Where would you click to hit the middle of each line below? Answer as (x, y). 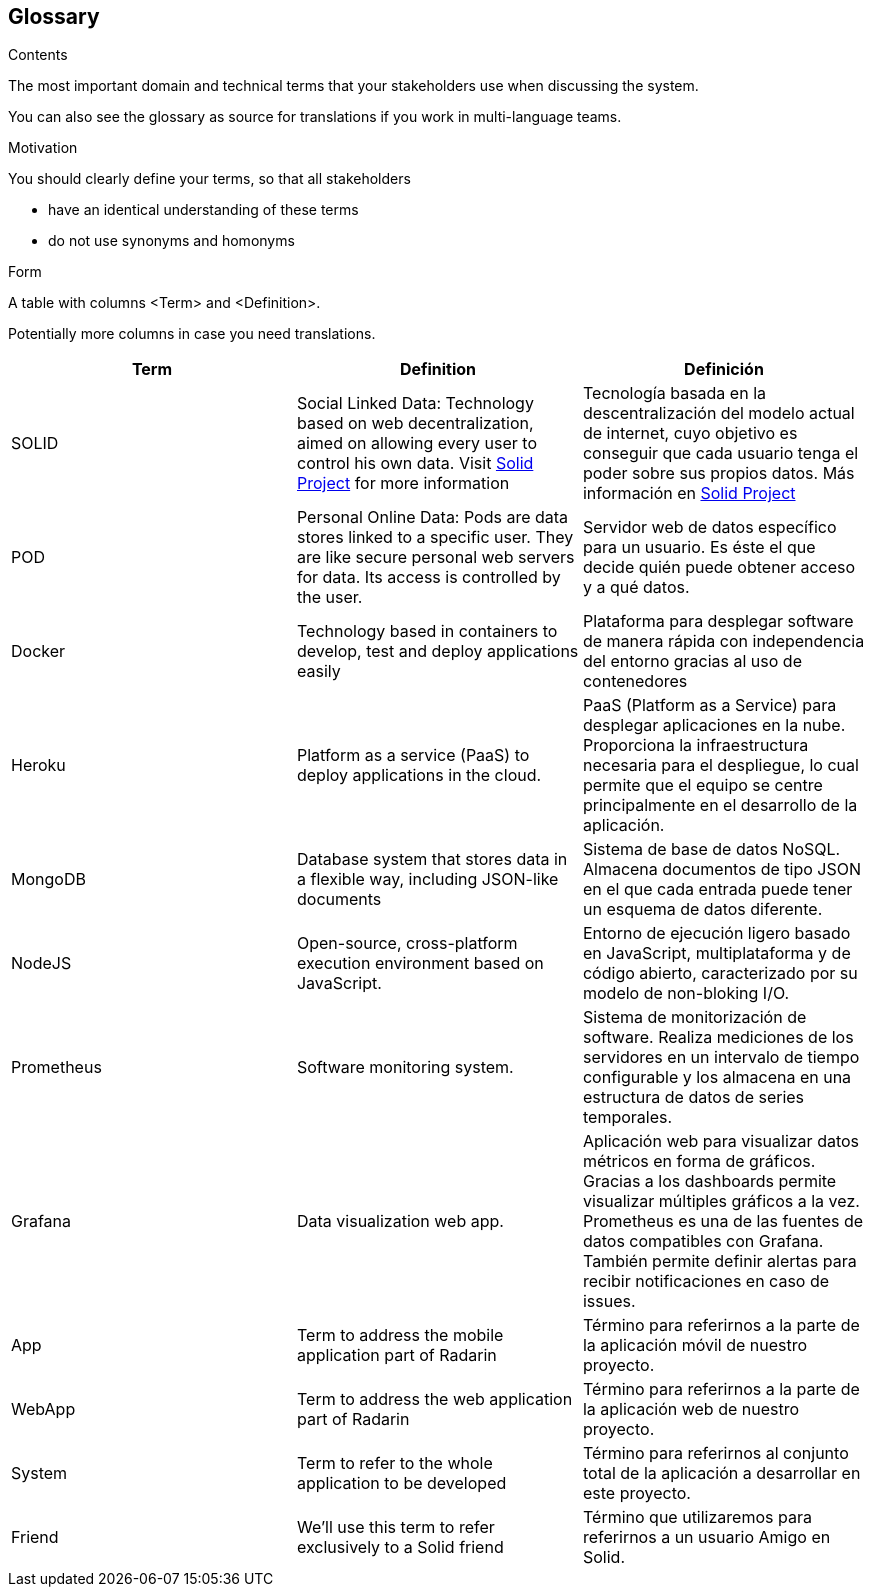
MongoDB (48, 879)
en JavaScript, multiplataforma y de (716, 953)
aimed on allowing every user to (417, 443)
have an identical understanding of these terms (203, 210)
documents (339, 899)
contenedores (635, 681)
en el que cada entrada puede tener (717, 889)
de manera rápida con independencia (723, 641)
